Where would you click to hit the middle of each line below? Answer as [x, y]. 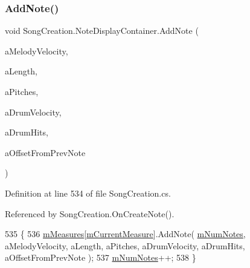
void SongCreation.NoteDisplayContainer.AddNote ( [102, 31]
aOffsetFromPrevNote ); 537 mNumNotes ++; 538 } [101, 257]
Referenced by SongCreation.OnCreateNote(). [90, 213]
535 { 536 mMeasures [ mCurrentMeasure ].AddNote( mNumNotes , [125, 234]
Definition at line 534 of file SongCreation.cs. [88, 193]
